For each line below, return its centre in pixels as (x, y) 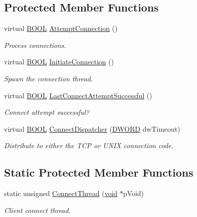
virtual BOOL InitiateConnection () (59, 62)
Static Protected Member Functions (99, 172)
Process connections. (35, 45)
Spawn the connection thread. (48, 78)
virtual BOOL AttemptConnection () (61, 28)
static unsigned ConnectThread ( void (61, 193)
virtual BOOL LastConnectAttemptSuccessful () (78, 95)
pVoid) (134, 193)
